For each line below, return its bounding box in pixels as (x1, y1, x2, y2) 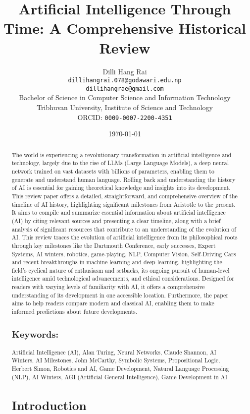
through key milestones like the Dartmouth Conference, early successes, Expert (11, 241, 216, 249)
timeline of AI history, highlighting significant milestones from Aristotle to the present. (11, 200, 236, 208)
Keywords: (11, 327, 59, 340)
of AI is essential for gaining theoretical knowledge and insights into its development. (11, 183, 231, 192)
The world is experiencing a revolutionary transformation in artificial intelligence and (11, 150, 232, 159)
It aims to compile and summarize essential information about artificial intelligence (11, 208, 226, 217)
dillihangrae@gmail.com (86, 85, 164, 92)
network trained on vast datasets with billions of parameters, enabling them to (11, 167, 214, 175)
